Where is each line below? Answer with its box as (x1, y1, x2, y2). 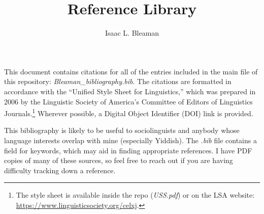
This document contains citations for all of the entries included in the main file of (4, 66, 258, 76)
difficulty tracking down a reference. (4, 165, 116, 175)
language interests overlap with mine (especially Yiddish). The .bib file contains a (4, 135, 257, 145)
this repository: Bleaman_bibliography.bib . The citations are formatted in (4, 76, 232, 87)
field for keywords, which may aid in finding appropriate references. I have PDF (4, 145, 252, 155)
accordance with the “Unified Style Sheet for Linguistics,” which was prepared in (4, 86, 256, 96)
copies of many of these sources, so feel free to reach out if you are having (4, 155, 233, 166)
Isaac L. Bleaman (105, 28, 159, 38)
